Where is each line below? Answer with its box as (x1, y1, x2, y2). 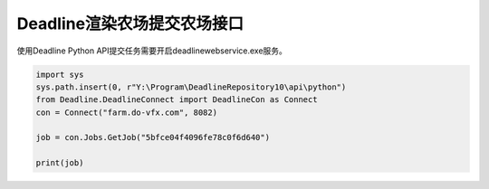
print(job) (35, 158, 84, 168)
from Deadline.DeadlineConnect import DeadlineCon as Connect (35, 95, 318, 105)
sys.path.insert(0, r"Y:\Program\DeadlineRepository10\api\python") (35, 81, 347, 92)
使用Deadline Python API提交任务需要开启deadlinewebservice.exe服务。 (16, 45, 287, 56)
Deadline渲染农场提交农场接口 (16, 14, 244, 33)
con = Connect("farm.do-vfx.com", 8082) (35, 107, 217, 118)
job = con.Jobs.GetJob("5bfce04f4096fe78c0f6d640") (35, 132, 271, 143)
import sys (35, 69, 84, 80)
